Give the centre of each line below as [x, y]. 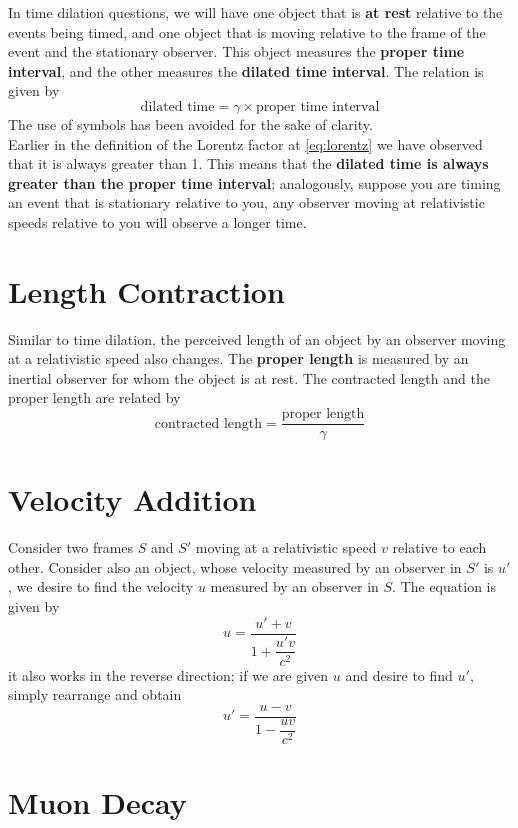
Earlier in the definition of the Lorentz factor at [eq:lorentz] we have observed [245, 143]
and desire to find [399, 674]
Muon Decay [97, 801]
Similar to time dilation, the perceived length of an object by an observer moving [257, 338]
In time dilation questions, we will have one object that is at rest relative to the [255, 12]
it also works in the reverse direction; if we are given [168, 674]
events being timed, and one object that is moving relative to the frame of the [247, 31]
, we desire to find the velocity [101, 586]
